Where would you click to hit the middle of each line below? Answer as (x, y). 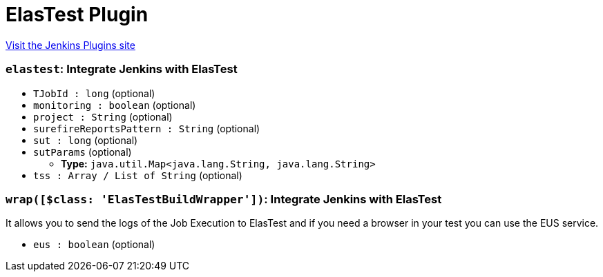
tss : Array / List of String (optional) (138, 175)
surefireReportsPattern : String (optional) (147, 128)
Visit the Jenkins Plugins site (70, 45)
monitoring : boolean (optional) (115, 105)
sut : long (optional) (86, 140)
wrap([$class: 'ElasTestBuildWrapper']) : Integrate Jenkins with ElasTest (224, 199)
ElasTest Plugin (77, 14)
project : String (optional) (103, 116)
